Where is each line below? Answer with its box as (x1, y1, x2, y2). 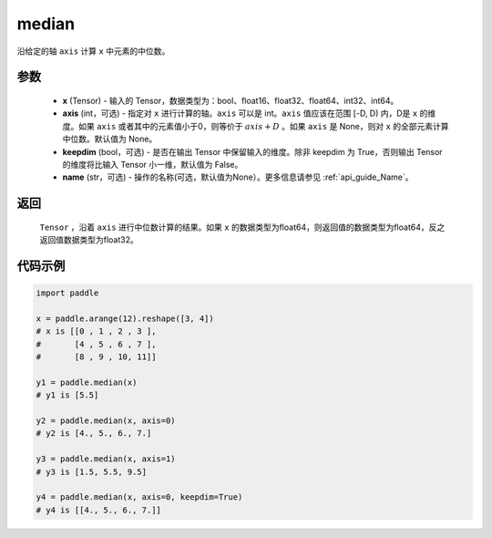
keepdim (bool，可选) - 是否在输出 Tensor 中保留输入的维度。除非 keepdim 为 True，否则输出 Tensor (62, 146, 443, 157)
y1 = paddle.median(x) (36, 377, 138, 388)
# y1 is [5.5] (36, 390, 99, 400)
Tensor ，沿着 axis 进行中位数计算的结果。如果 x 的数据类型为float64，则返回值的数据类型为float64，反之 (39, 222, 446, 233)
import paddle (36, 288, 99, 298)
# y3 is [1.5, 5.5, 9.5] (36, 466, 148, 477)
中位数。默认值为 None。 (62, 133, 158, 145)
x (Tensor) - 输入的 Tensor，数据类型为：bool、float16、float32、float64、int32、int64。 (62, 95, 399, 106)
